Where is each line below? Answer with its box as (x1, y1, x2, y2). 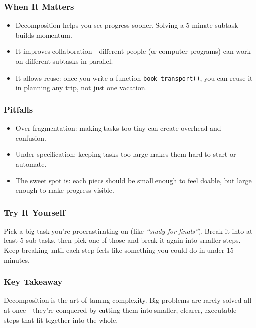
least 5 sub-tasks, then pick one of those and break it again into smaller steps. (4, 235, 241, 245)
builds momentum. (15, 29, 72, 40)
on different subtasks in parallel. (15, 56, 113, 66)
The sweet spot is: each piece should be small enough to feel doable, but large (15, 175, 252, 186)
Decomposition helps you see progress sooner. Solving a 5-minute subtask (15, 20, 238, 30)
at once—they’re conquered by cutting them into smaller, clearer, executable (4, 305, 237, 315)
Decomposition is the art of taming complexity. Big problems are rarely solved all (4, 295, 252, 305)
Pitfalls (4, 103, 33, 115)
